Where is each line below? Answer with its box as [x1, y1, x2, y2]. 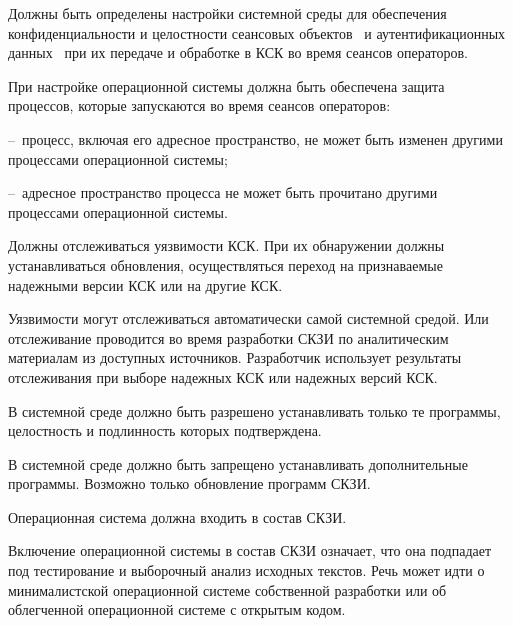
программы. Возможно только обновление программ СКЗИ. [8, 473, 371, 494]
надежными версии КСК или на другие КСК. [8, 274, 283, 295]
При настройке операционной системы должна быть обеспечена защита [8, 75, 445, 96]
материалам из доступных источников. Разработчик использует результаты [8, 347, 462, 368]
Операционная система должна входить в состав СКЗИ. [8, 506, 347, 527]
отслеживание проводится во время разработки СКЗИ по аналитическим [8, 327, 449, 348]
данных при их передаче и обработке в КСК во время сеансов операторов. [8, 42, 469, 63]
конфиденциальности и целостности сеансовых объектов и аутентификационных [8, 22, 506, 43]
